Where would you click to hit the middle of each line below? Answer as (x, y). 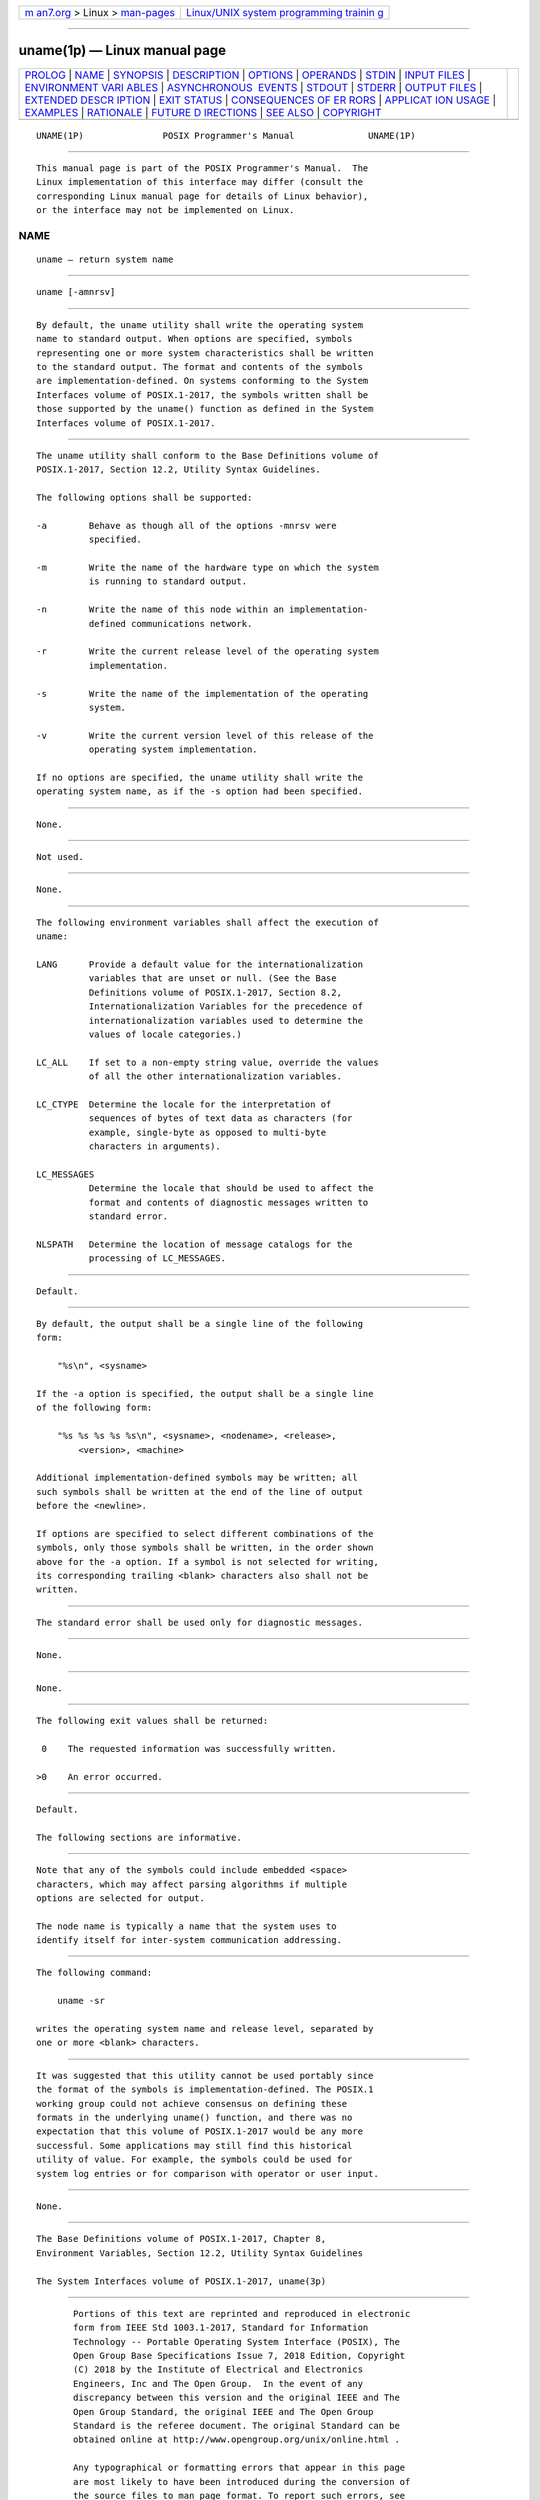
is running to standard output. (168, 581)
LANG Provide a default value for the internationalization (200, 964)
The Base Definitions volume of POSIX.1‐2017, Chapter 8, (181, 2239)
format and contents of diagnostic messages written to (228, 1202)
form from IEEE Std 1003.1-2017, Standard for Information (221, 2328)
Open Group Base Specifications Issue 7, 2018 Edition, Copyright (239, 2356)
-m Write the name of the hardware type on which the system (207, 568)
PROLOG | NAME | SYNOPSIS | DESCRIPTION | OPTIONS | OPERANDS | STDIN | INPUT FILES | (248, 75)
